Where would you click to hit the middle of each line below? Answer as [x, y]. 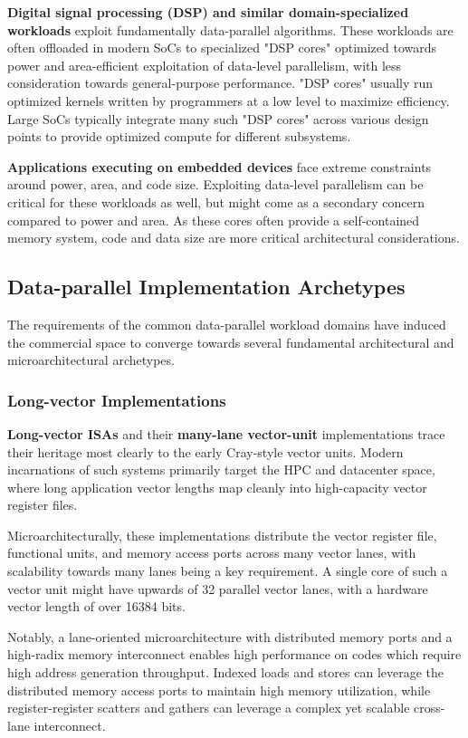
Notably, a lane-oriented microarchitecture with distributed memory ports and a [230, 636]
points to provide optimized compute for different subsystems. [179, 136]
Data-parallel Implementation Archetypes [206, 287]
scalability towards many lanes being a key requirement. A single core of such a [228, 571]
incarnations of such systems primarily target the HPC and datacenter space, [221, 470]
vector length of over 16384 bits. [96, 606]
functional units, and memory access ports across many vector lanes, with [212, 553]
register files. [43, 505]
